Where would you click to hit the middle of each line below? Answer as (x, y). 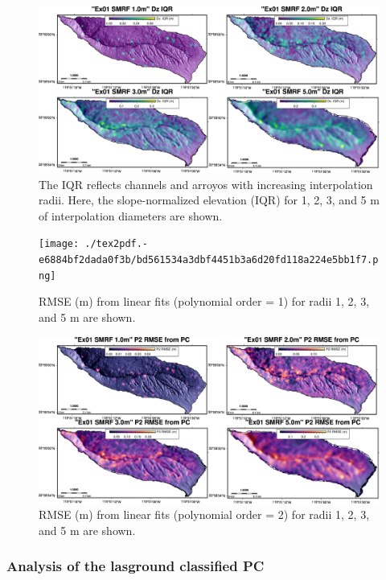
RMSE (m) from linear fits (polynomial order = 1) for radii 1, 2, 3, (204, 301)
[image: (59, 244)
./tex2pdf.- (117, 244)
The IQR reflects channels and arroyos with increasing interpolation (206, 184)
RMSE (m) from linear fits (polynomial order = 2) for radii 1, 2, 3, (204, 514)
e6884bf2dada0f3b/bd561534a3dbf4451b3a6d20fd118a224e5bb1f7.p (209, 260)
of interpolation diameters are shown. (131, 215)
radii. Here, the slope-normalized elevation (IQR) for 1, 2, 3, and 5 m (209, 200)
